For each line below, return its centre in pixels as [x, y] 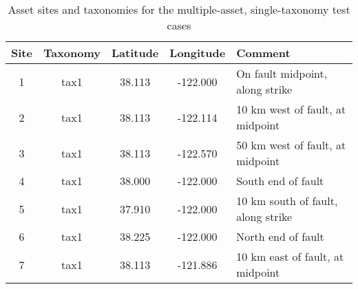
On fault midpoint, [282, 73]
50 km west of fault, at [291, 145]
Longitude [198, 53]
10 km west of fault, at [291, 109]
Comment [263, 53]
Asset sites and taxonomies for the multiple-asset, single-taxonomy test [179, 9]
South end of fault [280, 181]
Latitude [135, 53]
